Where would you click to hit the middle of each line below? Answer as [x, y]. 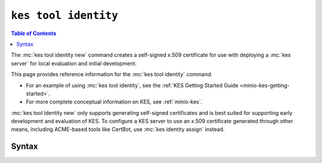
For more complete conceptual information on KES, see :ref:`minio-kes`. [114, 102]
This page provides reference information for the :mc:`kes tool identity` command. [112, 74]
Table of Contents [34, 33]
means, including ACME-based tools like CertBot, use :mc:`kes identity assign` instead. [118, 129]
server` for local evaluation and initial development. [74, 63]
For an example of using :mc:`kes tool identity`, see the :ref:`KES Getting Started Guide [132, 85]
